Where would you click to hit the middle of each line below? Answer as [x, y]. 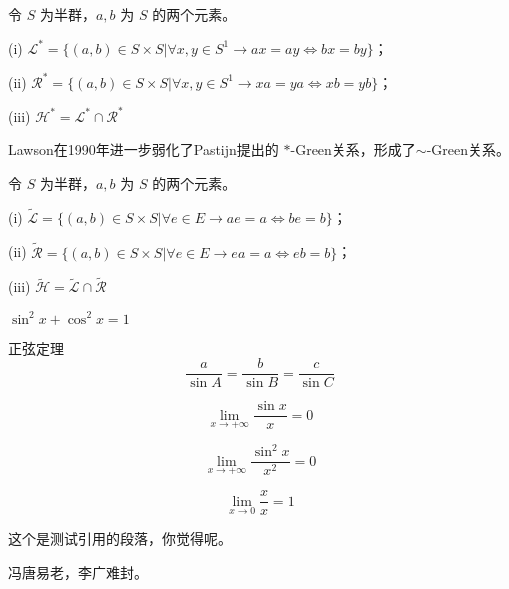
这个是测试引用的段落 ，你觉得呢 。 [120, 538]
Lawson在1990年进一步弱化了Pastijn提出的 [143, 149]
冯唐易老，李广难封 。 [78, 571]
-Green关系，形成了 [353, 149]
